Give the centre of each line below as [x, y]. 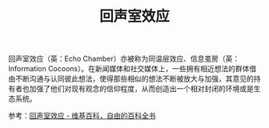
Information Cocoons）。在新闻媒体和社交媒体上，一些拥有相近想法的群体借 [132, 69]
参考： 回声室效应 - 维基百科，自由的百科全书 [82, 116]
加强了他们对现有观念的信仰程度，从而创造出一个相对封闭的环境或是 [141, 89]
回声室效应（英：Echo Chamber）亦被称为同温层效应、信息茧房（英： [124, 59]
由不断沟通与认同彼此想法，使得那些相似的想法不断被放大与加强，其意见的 [131, 79]
